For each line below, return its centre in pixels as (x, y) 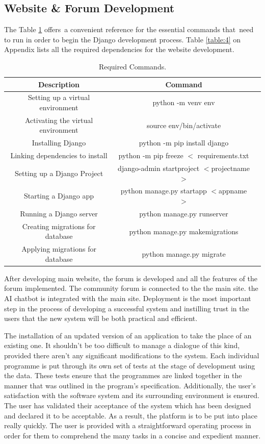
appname (233, 191)
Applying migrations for (59, 249)
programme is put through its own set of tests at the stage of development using (130, 365)
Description (59, 84)
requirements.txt (223, 155)
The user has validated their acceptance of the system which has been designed (128, 405)
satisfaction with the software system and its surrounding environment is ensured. (132, 395)
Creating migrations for (59, 226)
